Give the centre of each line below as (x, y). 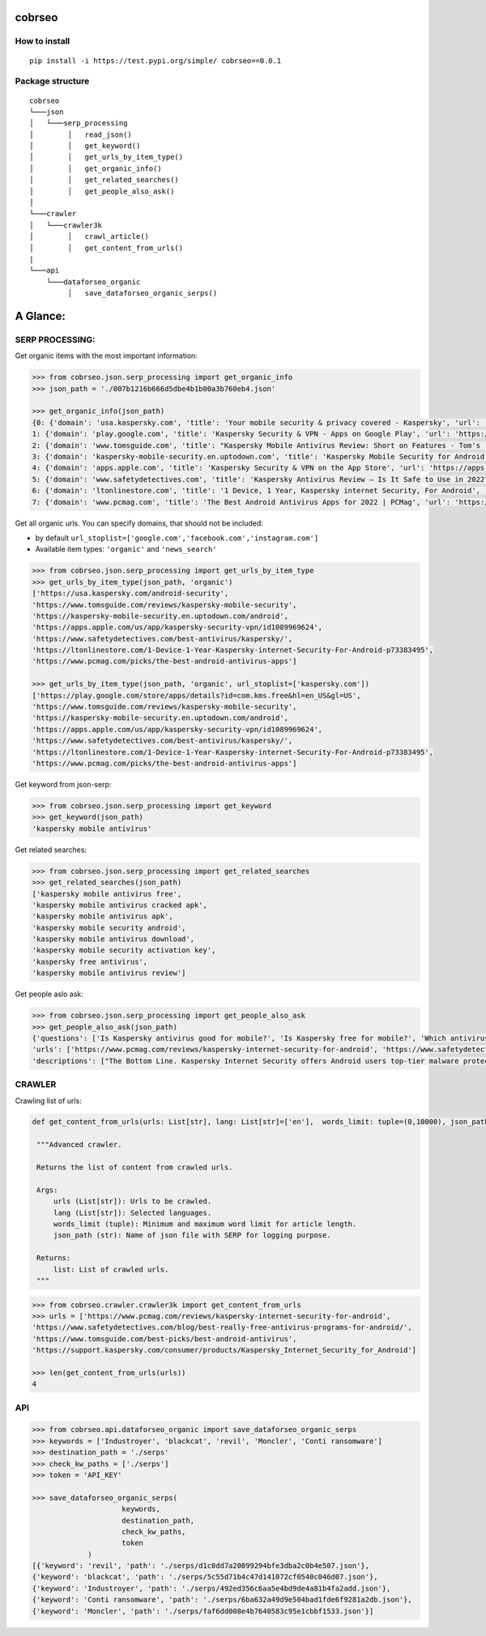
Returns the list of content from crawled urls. (135, 1167)
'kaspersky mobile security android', (109, 928)
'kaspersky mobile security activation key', (124, 950)
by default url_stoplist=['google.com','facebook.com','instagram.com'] (177, 538)
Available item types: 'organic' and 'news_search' (126, 549)
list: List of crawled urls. (111, 1269)
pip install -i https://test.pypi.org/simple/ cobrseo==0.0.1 (156, 60)
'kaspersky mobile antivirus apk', (102, 916)
